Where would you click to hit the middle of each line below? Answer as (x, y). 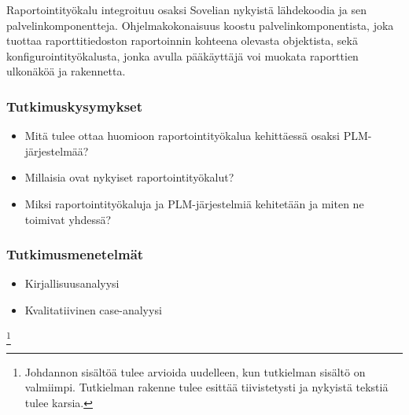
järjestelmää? (57, 151)
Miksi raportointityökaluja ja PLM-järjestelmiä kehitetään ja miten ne (194, 203)
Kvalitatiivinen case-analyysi (93, 309)
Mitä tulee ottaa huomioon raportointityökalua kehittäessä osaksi (182, 136)
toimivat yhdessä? (68, 219)
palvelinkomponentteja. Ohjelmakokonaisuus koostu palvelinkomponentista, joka (200, 25)
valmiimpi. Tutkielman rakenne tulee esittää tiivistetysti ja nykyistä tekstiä (206, 387)
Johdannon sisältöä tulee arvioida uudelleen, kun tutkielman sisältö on (195, 371)
